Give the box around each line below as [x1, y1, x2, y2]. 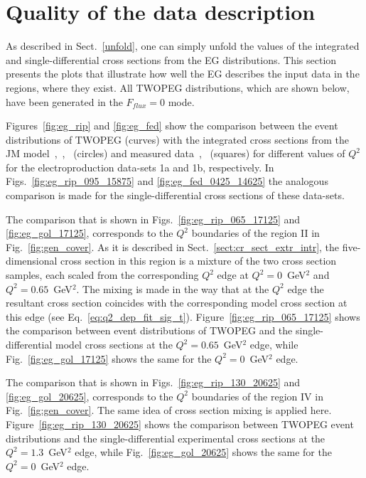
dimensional [6, 253, 58, 268]
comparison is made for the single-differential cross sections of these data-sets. [6, 188, 345, 203]
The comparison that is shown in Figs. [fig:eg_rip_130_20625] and [6, 375, 301, 390]
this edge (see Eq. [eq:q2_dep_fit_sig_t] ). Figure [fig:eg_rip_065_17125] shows [6, 309, 360, 324]
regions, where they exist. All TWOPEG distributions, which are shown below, [6, 80, 350, 95]
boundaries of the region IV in [191, 388, 323, 403]
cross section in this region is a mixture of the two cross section [60, 253, 337, 268]
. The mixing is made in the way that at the [76, 281, 269, 296]
